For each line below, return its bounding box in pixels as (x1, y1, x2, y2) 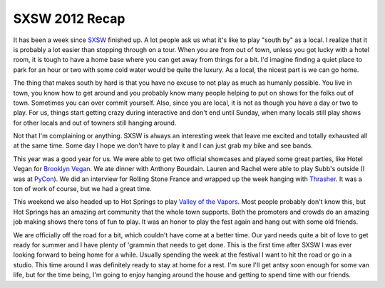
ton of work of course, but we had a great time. (13, 185, 153, 193)
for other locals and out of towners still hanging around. (13, 118, 177, 127)
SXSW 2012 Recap (13, 11, 125, 26)
